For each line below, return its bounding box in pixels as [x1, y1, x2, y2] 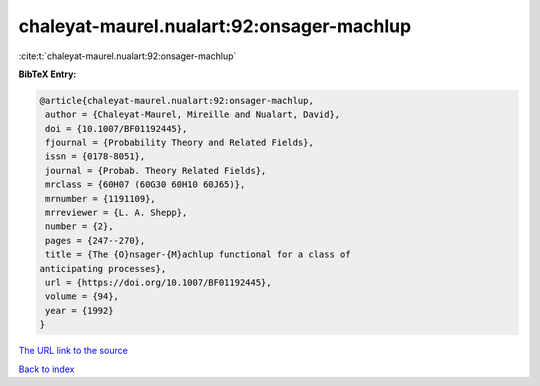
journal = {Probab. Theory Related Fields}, [45, 165, 267, 176]
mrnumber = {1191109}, [45, 193, 157, 204]
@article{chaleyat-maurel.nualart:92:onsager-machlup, [39, 95, 314, 106]
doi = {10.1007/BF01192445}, [45, 123, 188, 134]
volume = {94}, [45, 291, 120, 302]
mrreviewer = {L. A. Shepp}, [45, 207, 188, 219]
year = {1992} [45, 305, 114, 316]
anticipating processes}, [39, 263, 167, 274]
